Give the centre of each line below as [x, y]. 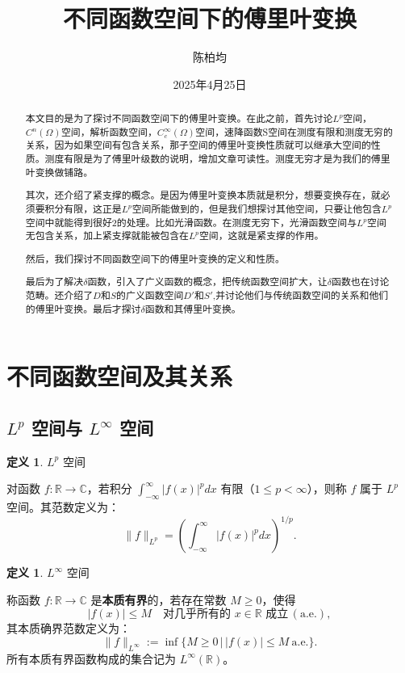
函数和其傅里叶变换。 [193, 308]
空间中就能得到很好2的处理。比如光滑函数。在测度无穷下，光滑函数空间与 [191, 222]
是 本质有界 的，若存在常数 [159, 599]
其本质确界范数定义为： [69, 628]
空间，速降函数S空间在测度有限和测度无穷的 [294, 131]
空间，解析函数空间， [109, 131]
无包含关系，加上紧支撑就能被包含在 [107, 236]
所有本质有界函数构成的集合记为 [91, 658]
